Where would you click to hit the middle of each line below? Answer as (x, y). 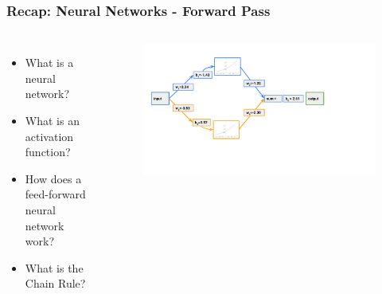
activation (49, 136)
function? (48, 152)
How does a (53, 178)
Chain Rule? (55, 283)
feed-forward (55, 194)
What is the (54, 267)
